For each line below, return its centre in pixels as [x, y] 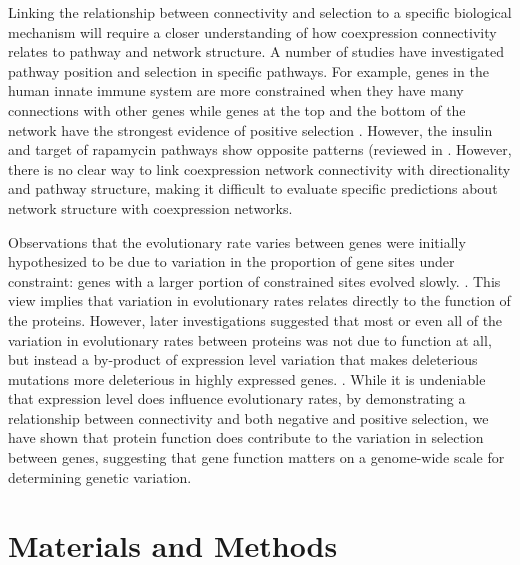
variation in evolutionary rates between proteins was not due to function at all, [250, 339]
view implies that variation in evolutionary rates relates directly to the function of [259, 300]
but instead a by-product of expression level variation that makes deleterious [243, 359]
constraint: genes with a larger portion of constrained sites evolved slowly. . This [254, 280]
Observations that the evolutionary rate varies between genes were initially [237, 241]
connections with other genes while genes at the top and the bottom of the [237, 109]
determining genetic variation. [100, 476]
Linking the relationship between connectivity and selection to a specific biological [260, 12]
